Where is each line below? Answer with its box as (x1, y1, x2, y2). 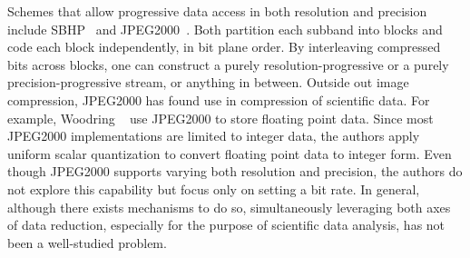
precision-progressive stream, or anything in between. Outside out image (7, 73, 409, 92)
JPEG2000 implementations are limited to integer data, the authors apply (7, 126, 420, 145)
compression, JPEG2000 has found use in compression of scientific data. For (7, 90, 430, 109)
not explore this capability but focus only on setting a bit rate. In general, (7, 179, 420, 198)
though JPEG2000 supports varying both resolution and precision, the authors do (7, 162, 463, 181)
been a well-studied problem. (7, 233, 167, 252)
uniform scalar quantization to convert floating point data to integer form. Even (7, 144, 452, 163)
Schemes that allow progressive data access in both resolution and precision (7, 2, 427, 20)
